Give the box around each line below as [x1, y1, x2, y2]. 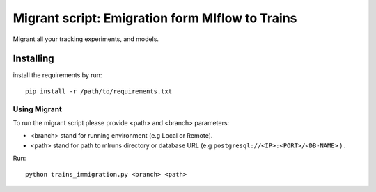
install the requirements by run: [13, 71, 102, 79]
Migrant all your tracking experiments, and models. [13, 35, 159, 43]
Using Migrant [13, 104, 63, 114]
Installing [13, 53, 55, 65]
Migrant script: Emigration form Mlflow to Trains [13, 10, 297, 26]
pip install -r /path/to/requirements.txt [25, 87, 173, 95]
